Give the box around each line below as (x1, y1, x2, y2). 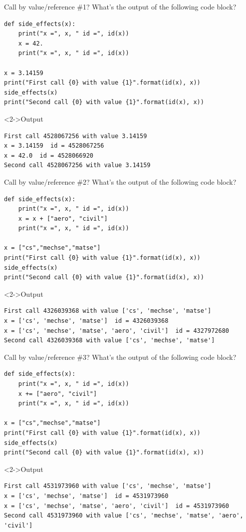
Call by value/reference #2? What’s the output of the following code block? (4, 176, 237, 187)
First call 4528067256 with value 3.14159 (4, 132, 147, 140)
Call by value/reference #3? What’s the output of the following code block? (4, 351, 237, 362)
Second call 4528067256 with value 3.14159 (4, 162, 151, 169)
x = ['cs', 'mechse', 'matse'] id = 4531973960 (4, 492, 169, 499)
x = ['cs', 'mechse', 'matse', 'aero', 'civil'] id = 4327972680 (4, 327, 230, 334)
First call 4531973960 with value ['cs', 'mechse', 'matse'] (4, 482, 212, 490)
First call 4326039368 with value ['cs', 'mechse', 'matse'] (4, 307, 212, 315)
